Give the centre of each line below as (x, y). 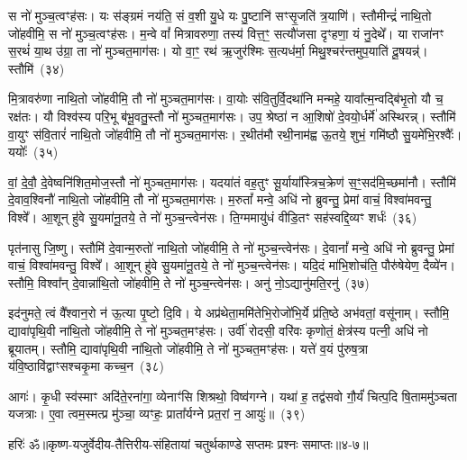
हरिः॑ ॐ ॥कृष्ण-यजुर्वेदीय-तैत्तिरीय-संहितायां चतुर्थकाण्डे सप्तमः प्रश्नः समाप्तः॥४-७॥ (188, 443)
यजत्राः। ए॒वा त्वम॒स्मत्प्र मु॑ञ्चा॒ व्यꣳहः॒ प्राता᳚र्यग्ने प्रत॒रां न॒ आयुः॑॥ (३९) (157, 414)
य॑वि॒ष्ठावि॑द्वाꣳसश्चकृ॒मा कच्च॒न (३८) (87, 366)
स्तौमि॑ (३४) (37, 68)
